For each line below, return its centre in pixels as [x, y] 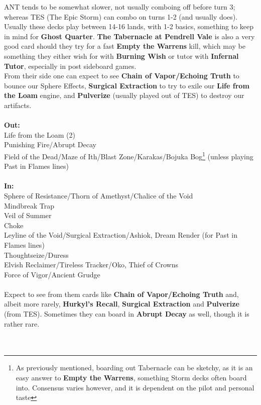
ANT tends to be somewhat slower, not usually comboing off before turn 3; [120, 7]
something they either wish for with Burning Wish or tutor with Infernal [121, 56]
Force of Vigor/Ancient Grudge [52, 274]
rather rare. [22, 323]
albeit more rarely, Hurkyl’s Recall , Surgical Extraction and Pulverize [122, 304]
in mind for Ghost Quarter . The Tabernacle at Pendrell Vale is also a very [129, 36]
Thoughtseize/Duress [36, 255]
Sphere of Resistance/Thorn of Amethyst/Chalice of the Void [99, 195]
